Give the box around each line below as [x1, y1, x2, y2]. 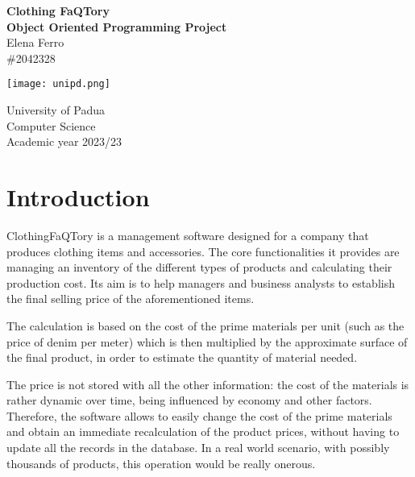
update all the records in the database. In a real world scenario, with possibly [6, 439, 390, 456]
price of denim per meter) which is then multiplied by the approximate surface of [6, 333, 408, 350]
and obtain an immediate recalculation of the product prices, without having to [6, 423, 400, 440]
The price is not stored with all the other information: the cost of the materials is [6, 375, 409, 392]
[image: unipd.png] [6, 78, 110, 90]
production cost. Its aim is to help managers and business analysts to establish [6, 274, 395, 291]
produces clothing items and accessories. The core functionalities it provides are [6, 243, 400, 259]
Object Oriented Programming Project [6, 18, 227, 35]
